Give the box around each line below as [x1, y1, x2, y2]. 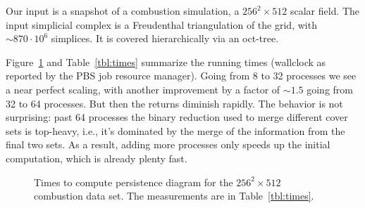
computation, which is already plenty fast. [6, 150, 187, 165]
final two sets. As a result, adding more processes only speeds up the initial [6, 137, 330, 152]
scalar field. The [290, 4, 360, 18]
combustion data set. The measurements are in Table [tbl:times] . [34, 188, 314, 203]
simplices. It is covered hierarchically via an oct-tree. [51, 31, 279, 46]
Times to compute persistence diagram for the [34, 174, 233, 189]
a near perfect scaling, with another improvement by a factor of [6, 82, 280, 96]
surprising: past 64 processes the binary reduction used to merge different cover [6, 110, 348, 124]
